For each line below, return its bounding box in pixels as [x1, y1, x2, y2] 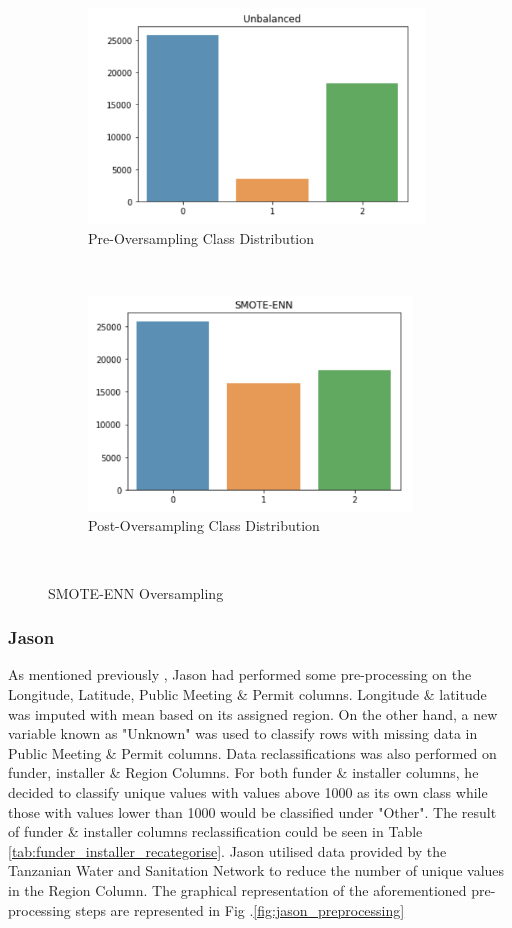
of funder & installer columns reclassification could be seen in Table [8, 821, 423, 842]
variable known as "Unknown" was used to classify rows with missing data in [8, 723, 478, 744]
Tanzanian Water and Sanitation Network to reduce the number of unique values [8, 860, 505, 881]
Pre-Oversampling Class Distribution [88, 227, 315, 248]
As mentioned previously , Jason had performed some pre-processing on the [8, 664, 472, 685]
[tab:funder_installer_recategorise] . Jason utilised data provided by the [8, 840, 447, 861]
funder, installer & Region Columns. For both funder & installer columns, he [8, 762, 479, 783]
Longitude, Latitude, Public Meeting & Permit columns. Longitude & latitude [8, 683, 487, 704]
